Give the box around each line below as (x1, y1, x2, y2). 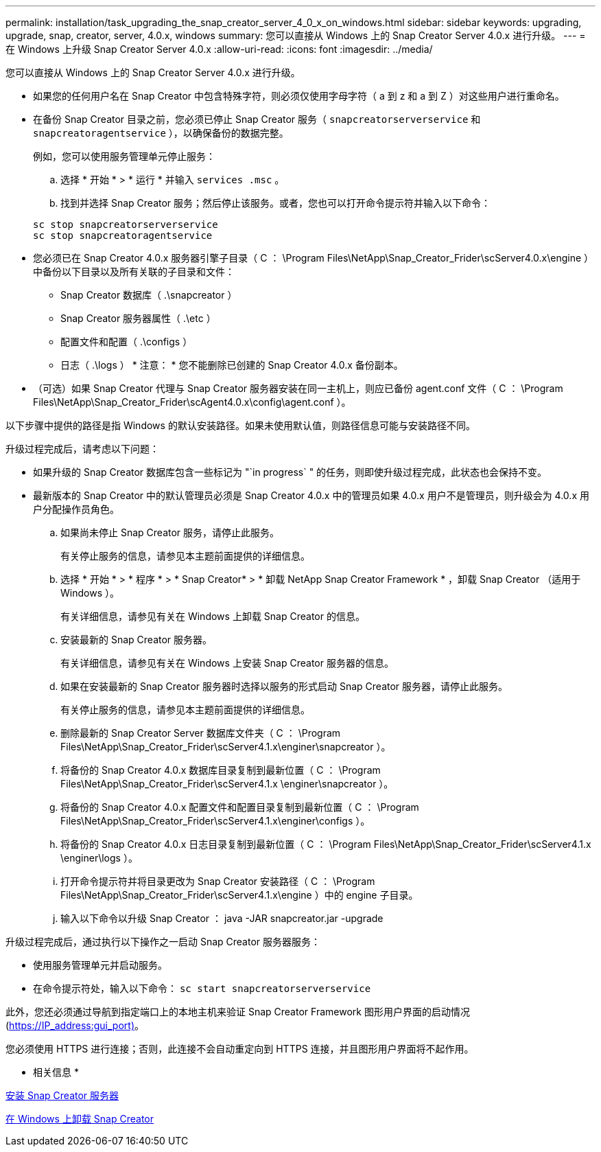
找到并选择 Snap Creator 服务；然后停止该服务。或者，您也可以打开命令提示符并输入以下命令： (60, 197, 491, 209)
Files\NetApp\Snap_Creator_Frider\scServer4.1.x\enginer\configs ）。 (60, 815, 370, 827)
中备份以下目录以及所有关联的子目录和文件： (33, 266, 235, 277)
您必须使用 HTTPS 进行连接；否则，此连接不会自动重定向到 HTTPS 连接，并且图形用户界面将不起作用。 (5, 1043, 474, 1055)
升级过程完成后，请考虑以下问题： (5, 443, 159, 454)
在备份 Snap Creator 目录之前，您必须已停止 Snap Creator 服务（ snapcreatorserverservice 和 (33, 113, 481, 125)
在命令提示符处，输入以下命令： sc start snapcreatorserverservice (33, 982, 371, 994)
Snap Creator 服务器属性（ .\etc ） (60, 312, 216, 324)
